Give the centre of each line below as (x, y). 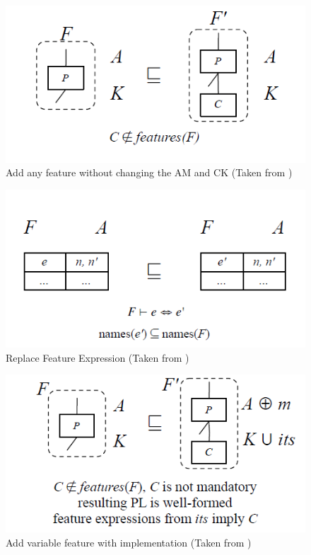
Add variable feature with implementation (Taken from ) (129, 543)
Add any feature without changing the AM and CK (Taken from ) (149, 172)
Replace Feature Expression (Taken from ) (98, 357)
